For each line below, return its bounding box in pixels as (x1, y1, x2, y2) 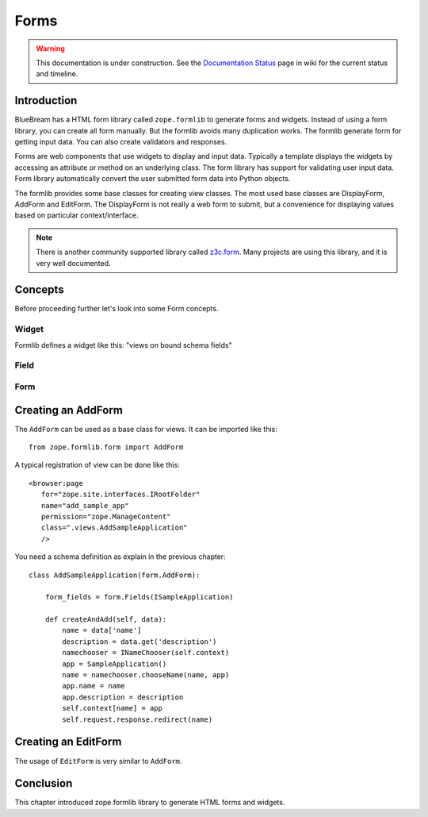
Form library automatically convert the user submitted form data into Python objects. (14, 174, 291, 183)
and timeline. (36, 69, 78, 79)
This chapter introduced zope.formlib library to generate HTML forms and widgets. (14, 798, 285, 807)
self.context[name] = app (62, 703, 162, 713)
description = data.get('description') (62, 637, 217, 646)
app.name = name (62, 681, 125, 691)
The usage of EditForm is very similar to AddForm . (14, 756, 182, 765)
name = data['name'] (62, 626, 142, 635)
